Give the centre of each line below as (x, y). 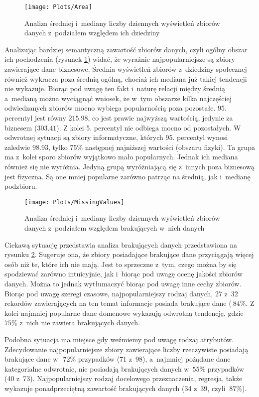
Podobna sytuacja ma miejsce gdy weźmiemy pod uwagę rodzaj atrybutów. (119, 339)
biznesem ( (21, 127)
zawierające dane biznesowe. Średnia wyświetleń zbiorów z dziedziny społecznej (126, 69)
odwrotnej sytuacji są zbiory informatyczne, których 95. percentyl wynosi (116, 137)
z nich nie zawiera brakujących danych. (80, 323)
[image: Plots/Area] (59, 7)
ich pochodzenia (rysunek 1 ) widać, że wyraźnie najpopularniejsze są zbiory (120, 59)
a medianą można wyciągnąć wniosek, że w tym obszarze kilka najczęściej (118, 98)
